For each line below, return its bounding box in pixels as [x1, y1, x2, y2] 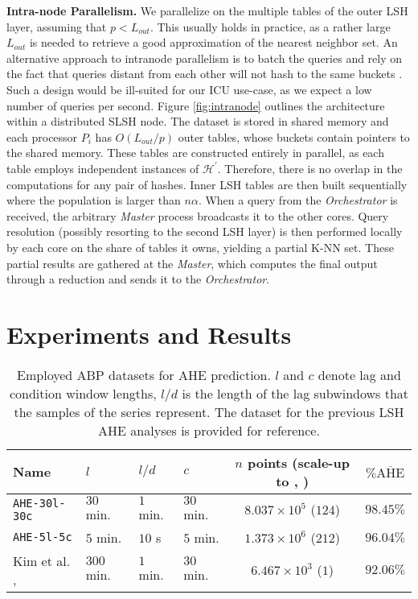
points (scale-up [248, 452, 350, 472]
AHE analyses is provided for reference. [98, 420, 320, 440]
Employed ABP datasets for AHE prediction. [17, 365, 271, 384]
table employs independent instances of [6, 159, 199, 176]
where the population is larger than [6, 192, 181, 209]
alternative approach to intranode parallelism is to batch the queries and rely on [6, 49, 403, 66]
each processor [6, 128, 78, 145]
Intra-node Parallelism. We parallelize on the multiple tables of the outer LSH [6, 2, 408, 19]
